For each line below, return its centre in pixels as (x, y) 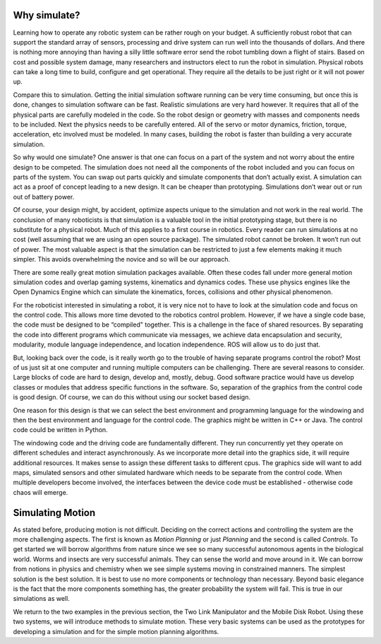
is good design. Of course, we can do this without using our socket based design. (132, 397)
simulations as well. (41, 599)
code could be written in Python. (61, 430)
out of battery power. (44, 197)
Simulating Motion (54, 513)
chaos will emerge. (41, 492)
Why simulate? (47, 15)
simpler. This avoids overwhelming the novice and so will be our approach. (122, 259)
